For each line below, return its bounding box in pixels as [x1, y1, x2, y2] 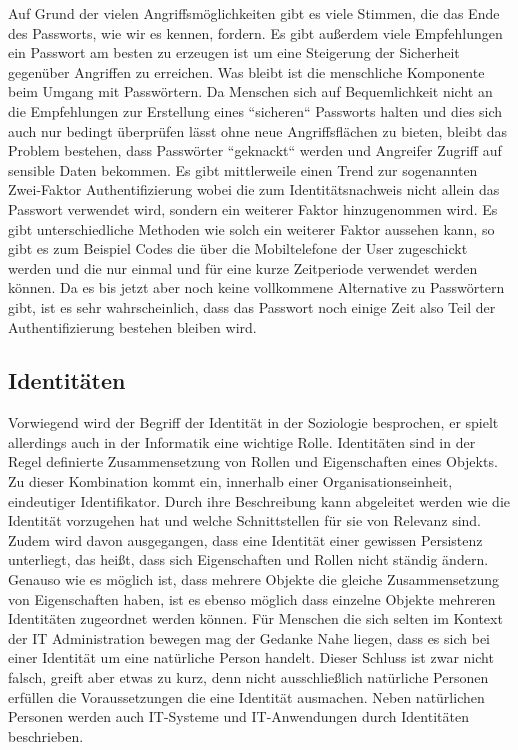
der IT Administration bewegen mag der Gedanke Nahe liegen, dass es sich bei [8, 627, 491, 648]
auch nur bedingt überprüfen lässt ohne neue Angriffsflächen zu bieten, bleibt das [8, 120, 508, 141]
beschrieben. [8, 725, 84, 746]
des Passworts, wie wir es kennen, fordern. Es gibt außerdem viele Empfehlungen [8, 22, 503, 43]
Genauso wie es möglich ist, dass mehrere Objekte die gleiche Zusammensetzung [8, 569, 500, 590]
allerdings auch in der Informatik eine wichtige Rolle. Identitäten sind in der [8, 431, 476, 452]
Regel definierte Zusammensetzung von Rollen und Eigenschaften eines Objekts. [8, 451, 498, 472]
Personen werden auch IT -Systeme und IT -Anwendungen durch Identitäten [8, 706, 469, 727]
